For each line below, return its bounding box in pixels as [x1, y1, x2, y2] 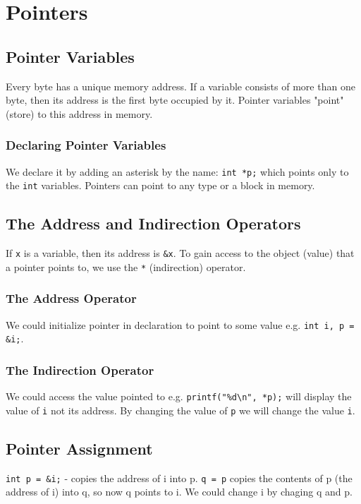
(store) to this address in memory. [6, 106, 153, 121]
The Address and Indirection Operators [6, 212, 301, 234]
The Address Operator [6, 289, 137, 307]
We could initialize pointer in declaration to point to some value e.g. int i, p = [6, 317, 355, 332]
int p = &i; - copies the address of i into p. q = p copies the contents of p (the [6, 470, 353, 485]
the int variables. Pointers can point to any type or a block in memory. [6, 178, 315, 193]
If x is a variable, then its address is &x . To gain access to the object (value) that [6, 246, 355, 260]
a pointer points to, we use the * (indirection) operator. [6, 259, 246, 274]
